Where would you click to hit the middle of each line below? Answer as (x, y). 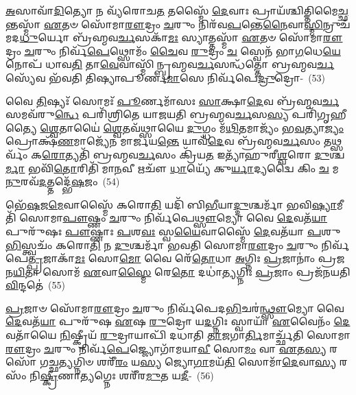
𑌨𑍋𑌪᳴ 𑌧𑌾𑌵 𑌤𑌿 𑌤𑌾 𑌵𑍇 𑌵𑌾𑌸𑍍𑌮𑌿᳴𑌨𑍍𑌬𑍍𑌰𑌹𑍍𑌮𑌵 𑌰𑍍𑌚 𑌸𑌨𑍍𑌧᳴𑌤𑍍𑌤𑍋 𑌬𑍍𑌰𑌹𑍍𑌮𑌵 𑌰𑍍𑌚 (170, 64)
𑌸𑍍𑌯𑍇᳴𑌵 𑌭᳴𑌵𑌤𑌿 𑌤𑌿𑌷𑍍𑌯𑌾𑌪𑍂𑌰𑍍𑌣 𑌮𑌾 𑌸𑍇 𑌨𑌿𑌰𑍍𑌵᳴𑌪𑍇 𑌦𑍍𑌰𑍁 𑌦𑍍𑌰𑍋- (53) (166, 77)
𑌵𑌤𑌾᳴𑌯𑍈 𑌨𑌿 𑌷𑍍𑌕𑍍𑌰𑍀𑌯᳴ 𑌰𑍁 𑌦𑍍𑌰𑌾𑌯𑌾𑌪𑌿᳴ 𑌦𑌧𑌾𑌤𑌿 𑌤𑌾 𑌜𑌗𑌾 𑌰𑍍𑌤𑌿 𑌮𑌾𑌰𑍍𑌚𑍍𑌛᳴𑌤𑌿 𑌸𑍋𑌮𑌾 (178, 335)
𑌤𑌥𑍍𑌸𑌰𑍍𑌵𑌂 (333, 141)
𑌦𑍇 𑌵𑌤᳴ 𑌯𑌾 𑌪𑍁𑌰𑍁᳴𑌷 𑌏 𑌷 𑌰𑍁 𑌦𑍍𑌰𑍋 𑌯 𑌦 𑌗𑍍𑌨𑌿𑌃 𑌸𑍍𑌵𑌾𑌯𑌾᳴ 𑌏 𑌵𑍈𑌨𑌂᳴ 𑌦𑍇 (178, 321)
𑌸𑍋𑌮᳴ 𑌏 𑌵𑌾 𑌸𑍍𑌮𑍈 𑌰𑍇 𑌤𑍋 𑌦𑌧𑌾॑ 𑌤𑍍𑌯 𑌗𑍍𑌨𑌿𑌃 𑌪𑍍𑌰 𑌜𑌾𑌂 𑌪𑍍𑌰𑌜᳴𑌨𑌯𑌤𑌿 (197, 271)
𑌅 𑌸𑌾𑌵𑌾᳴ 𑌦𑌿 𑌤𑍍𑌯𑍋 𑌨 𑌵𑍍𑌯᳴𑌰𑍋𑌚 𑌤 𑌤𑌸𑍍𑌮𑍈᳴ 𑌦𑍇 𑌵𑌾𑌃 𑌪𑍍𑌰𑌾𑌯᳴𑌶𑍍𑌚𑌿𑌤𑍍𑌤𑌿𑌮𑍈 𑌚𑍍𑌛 (177, 10)
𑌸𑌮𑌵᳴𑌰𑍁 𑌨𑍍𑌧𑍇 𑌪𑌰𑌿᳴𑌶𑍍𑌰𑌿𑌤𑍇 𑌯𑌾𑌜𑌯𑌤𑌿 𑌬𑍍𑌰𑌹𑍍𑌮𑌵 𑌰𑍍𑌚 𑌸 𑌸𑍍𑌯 (147, 114)
